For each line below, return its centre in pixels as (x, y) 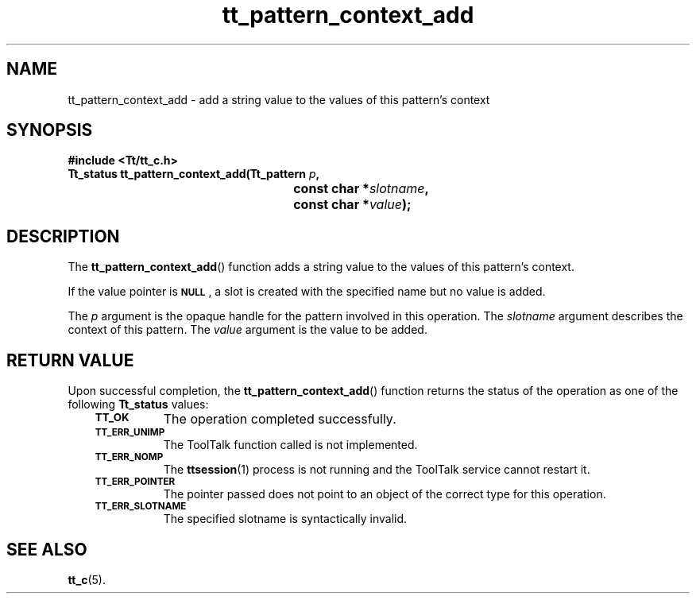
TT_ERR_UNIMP (130, 433)
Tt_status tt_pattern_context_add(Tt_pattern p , (194, 174)
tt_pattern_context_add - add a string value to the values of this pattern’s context (279, 99)
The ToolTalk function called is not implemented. (290, 445)
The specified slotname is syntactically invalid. (285, 519)
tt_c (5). (87, 579)
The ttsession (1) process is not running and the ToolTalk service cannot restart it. (377, 470)
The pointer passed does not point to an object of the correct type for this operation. (385, 494)
